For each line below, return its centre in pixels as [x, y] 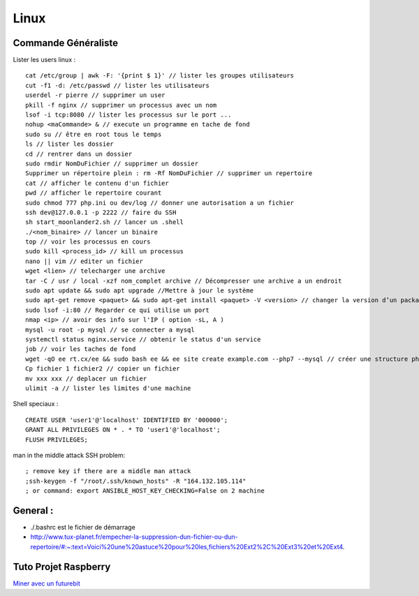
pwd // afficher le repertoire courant [94, 193]
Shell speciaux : [36, 404]
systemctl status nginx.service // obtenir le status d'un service [143, 340]
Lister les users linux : [44, 60]
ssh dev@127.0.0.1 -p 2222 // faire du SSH [101, 212]
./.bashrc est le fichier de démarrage [83, 527]
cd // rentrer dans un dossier [79, 154]
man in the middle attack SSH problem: [69, 455]
